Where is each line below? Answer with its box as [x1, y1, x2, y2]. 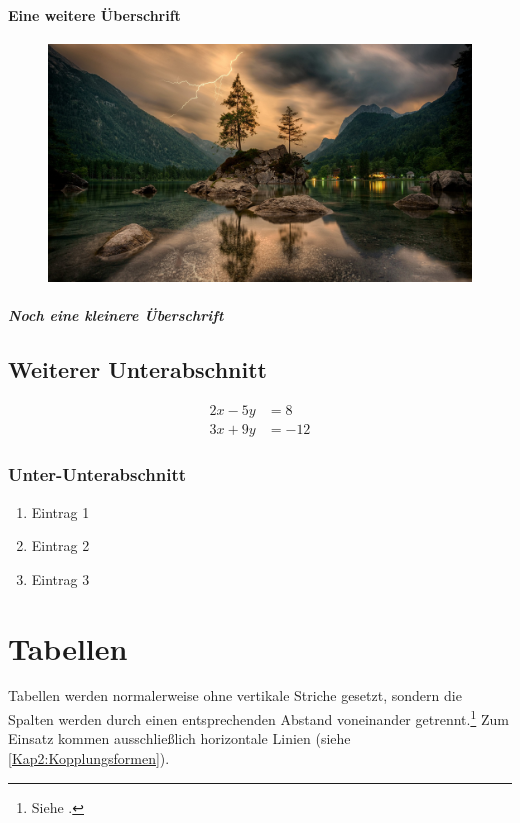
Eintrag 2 [31, 535, 90, 556]
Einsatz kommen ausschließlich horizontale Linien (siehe [8, 728, 351, 749]
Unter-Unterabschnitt [8, 462, 187, 487]
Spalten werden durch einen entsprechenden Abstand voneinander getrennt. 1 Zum [8, 706, 509, 729]
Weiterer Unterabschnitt [8, 354, 267, 385]
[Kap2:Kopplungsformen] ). [8, 747, 170, 768]
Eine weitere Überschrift [8, 4, 181, 25]
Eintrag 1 [31, 501, 90, 522]
